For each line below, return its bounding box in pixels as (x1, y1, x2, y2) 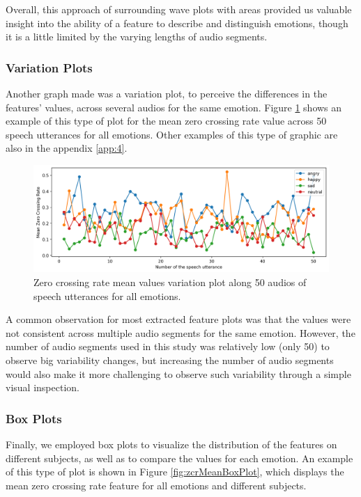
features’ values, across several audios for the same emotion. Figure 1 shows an (6, 100, 342, 114)
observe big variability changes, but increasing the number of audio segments (6, 352, 334, 367)
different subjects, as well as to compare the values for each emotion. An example (6, 450, 353, 465)
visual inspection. (6, 380, 79, 395)
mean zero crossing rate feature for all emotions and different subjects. (6, 478, 307, 492)
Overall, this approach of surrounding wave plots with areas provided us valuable (6, 2, 352, 16)
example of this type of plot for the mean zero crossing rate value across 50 (6, 113, 327, 128)
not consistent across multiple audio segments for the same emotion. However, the (6, 325, 355, 340)
